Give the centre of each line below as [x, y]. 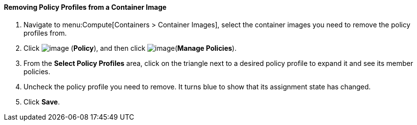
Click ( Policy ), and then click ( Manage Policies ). [130, 48]
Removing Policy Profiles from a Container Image [85, 7]
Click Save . [42, 102]
